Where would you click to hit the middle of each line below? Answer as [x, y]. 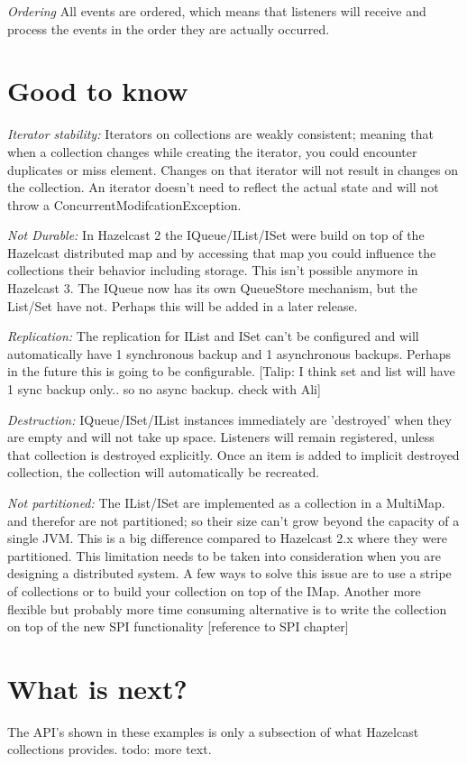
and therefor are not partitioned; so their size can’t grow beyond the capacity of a [233, 520]
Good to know [98, 91]
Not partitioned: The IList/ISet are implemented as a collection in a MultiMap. [226, 502]
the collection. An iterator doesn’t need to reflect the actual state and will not [223, 187]
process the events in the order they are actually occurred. [169, 28]
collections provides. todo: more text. [110, 749]
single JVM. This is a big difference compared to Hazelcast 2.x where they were [227, 538]
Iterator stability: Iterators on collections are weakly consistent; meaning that [220, 134]
